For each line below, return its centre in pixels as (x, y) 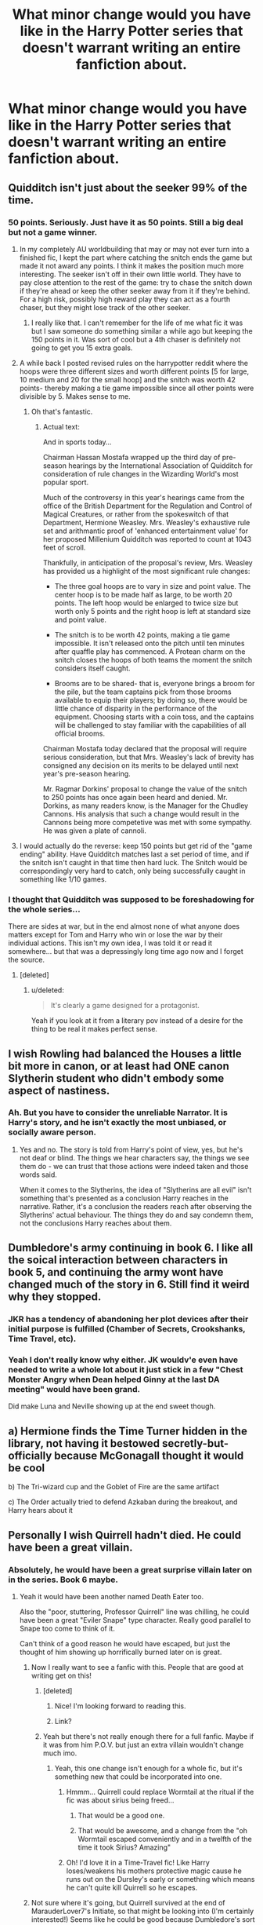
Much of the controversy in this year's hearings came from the (144, 497)
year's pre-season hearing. (86, 773)
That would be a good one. (121, 1815)
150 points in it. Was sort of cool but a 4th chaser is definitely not (136, 339)
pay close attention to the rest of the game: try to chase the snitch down (136, 282)
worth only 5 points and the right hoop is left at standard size (153, 611)
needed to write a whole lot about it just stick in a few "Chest (126, 1370)
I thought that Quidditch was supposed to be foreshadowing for (131, 899)
